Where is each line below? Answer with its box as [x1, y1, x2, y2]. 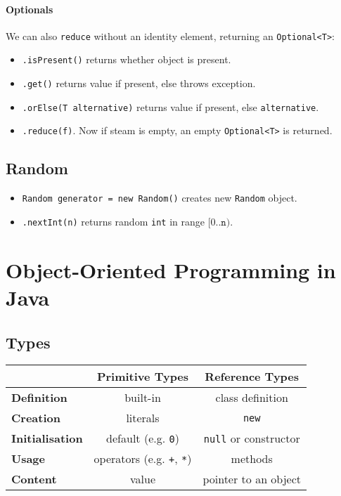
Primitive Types [96, 368, 189, 385]
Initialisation [11, 430, 83, 447]
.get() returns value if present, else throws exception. [22, 76, 256, 91]
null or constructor [203, 430, 300, 447]
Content [11, 471, 57, 488]
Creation [11, 410, 60, 426]
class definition [215, 389, 288, 406]
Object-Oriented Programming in [6, 255, 336, 284]
